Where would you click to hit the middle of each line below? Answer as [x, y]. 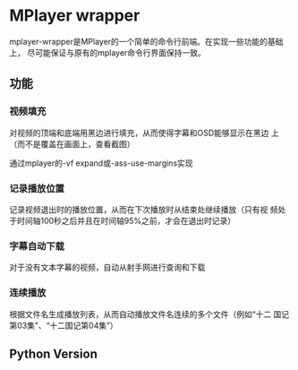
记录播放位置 [37, 188]
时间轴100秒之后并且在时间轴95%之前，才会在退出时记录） [126, 220]
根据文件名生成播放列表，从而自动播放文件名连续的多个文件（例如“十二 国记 [149, 314]
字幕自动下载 [37, 245]
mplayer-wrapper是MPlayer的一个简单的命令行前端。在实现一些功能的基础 [146, 41]
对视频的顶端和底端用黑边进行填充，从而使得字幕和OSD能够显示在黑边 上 [144, 133]
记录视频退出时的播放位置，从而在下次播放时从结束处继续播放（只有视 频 [144, 209]
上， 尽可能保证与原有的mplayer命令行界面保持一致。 [107, 52]
